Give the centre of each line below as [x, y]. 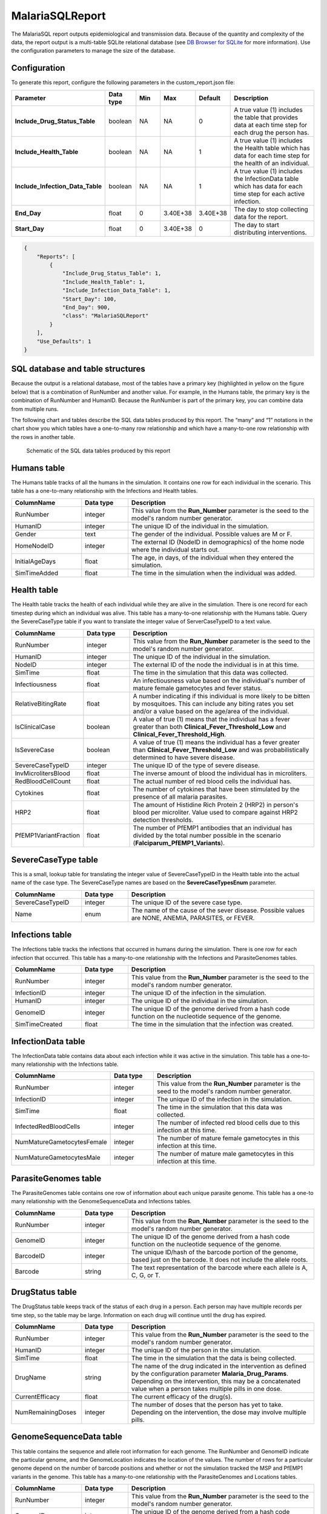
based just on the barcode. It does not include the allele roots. [220, 1260]
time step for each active [269, 194]
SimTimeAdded [37, 573]
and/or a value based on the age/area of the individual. [211, 711]
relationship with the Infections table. [72, 1064]
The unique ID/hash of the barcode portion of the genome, [215, 1252]
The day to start [257, 225]
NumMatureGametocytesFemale [61, 1142]
